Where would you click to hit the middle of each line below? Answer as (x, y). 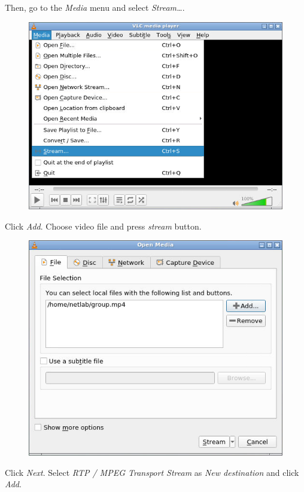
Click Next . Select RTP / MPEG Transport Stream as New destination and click (152, 472)
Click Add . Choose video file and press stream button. (103, 226)
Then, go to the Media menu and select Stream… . (95, 7)
